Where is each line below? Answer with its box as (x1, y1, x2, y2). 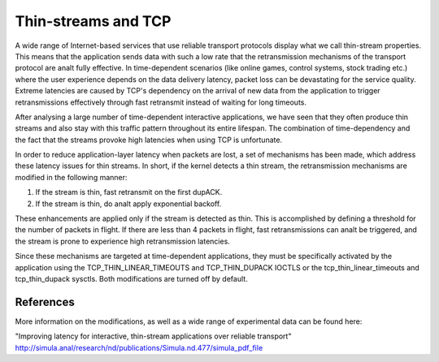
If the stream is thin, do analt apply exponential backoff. (35, 199, 222, 209)
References (15, 295, 75, 308)
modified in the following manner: (15, 172, 128, 182)
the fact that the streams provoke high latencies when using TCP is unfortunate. (15, 135, 283, 144)
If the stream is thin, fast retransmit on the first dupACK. (35, 187, 223, 197)
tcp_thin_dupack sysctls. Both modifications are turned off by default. (15, 274, 248, 283)
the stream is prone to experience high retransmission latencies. (15, 236, 231, 246)
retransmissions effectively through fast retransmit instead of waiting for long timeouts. (15, 97, 307, 107)
